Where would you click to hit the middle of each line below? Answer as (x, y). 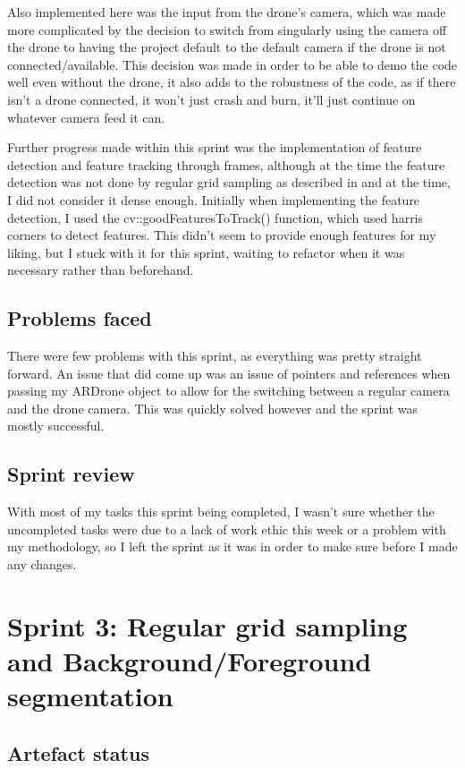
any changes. (42, 564)
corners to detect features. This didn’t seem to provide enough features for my (222, 235)
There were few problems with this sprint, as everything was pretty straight (215, 356)
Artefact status (78, 752)
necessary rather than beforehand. (101, 270)
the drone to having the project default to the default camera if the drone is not (227, 47)
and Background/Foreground (190, 661)
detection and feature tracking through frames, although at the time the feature (226, 164)
